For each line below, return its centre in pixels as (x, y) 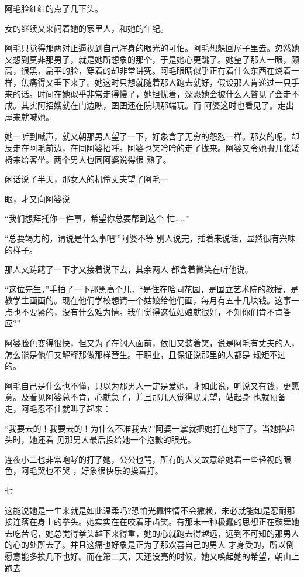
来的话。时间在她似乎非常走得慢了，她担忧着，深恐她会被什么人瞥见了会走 (148, 93)
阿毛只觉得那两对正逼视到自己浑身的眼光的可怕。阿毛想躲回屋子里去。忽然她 (152, 48)
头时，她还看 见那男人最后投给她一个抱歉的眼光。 (100, 440)
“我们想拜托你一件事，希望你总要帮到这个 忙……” (97, 218)
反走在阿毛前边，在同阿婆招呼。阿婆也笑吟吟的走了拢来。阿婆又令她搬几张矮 (152, 147)
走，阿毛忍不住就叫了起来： (58, 409)
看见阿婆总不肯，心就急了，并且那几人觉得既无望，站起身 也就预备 (157, 397)
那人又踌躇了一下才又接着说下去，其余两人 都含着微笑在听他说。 (129, 269)
